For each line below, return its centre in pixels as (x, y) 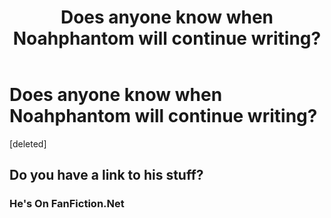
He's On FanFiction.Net (67, 204)
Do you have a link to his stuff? (106, 175)
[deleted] (28, 143)
